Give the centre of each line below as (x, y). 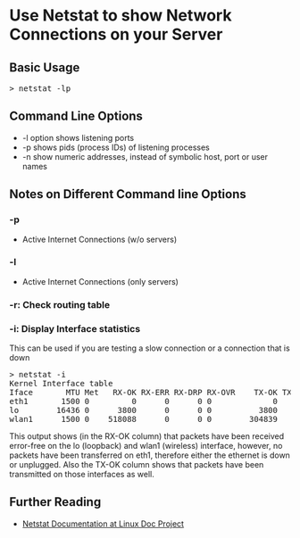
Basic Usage (45, 67)
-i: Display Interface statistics (75, 328)
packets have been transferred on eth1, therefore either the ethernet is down (150, 455)
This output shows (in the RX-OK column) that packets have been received (147, 436)
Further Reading (55, 502)
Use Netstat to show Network (121, 16)
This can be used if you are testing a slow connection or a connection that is (150, 348)
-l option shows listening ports (78, 137)
